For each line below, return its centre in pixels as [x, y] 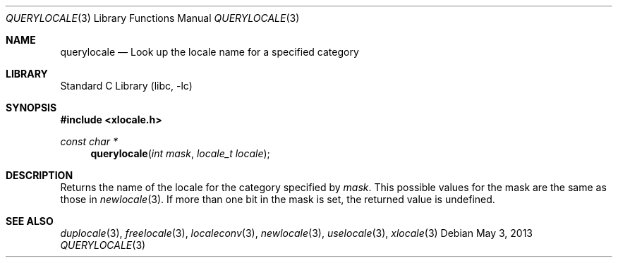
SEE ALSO [30, 221]
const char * [89, 141]
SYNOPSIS [31, 108]
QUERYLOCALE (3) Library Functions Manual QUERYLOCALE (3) [153, 18]
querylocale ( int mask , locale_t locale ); [180, 153]
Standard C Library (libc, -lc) [126, 86]
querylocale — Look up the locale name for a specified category [210, 52]
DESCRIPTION [40, 175]
